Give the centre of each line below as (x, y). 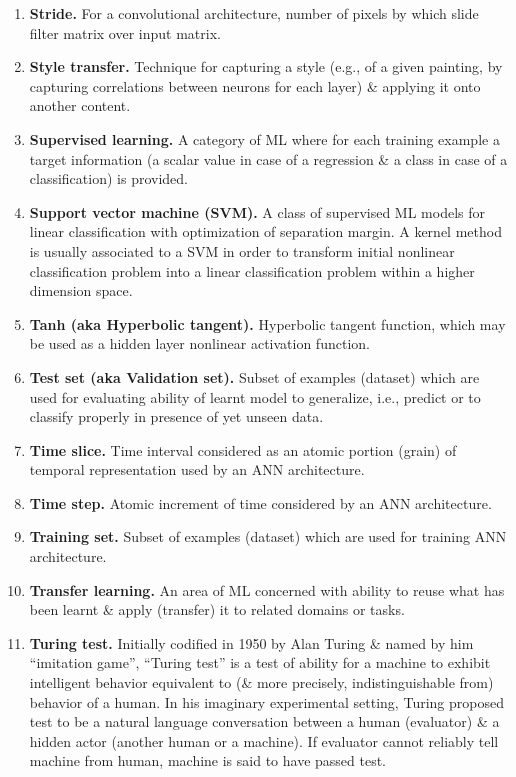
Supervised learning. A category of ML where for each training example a (264, 138)
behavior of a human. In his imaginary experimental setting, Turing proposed (266, 701)
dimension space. (81, 290)
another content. (80, 105)
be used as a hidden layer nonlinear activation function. (199, 343)
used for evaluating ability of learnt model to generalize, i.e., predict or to (255, 396)
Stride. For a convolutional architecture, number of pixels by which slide (254, 13)
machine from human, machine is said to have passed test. (208, 760)
